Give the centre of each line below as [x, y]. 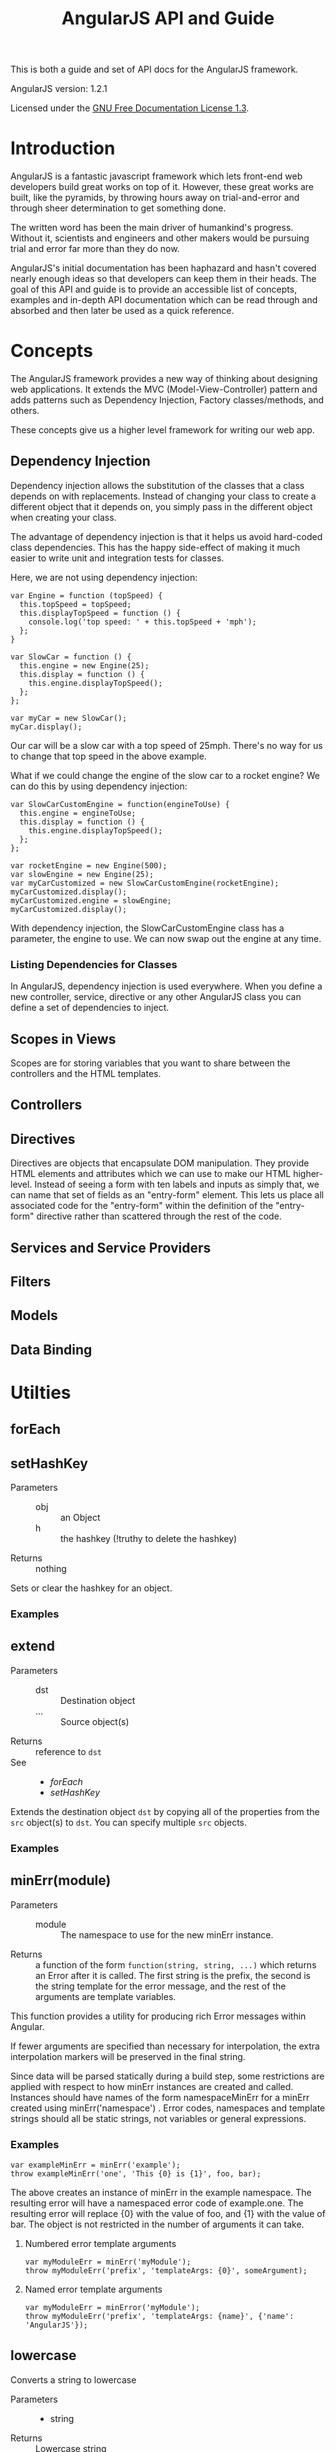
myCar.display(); [46, 727]
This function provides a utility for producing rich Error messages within [158, 2016]
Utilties [41, 1392]
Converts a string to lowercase [73, 2379]
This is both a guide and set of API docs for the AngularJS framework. [154, 69]
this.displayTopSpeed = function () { [100, 613]
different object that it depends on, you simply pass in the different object [161, 506]
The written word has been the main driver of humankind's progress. [152, 228]
